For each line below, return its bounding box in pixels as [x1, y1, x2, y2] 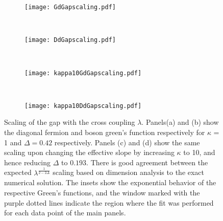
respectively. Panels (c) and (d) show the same [54, 137, 200, 147]
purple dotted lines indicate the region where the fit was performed [4, 197, 214, 208]
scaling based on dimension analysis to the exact [53, 167, 205, 178]
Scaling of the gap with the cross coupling [4, 117, 135, 127]
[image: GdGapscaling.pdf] [24, 4, 116, 11]
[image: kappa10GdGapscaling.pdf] [24, 69, 142, 77]
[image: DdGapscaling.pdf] [24, 36, 116, 44]
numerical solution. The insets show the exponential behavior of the [4, 177, 216, 188]
